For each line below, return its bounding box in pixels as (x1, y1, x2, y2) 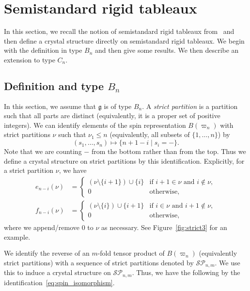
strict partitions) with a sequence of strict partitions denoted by (4, 257, 194, 267)
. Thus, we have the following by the (132, 267, 240, 277)
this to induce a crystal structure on (4, 267, 111, 277)
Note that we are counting (4, 146, 82, 156)
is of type (104, 101, 132, 111)
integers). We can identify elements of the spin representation (4, 120, 186, 130)
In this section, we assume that (4, 101, 96, 111)
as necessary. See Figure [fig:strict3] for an (101, 222, 227, 232)
